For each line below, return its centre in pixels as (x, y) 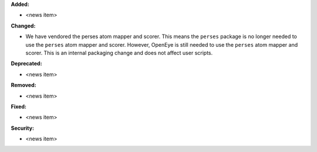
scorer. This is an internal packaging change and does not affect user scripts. (119, 53)
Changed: (23, 26)
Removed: (23, 85)
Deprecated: (26, 64)
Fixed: (18, 106)
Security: (23, 128)
